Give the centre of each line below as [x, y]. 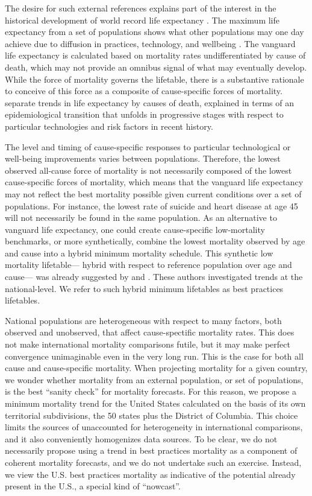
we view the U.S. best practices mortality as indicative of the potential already [150, 474]
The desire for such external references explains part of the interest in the [141, 8]
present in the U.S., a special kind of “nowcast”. [93, 486]
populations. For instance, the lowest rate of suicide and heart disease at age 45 [151, 205]
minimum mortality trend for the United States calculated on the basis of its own [155, 403]
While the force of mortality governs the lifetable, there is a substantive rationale [154, 79]
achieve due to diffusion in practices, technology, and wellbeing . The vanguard [150, 43]
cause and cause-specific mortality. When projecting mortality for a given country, [156, 368]
